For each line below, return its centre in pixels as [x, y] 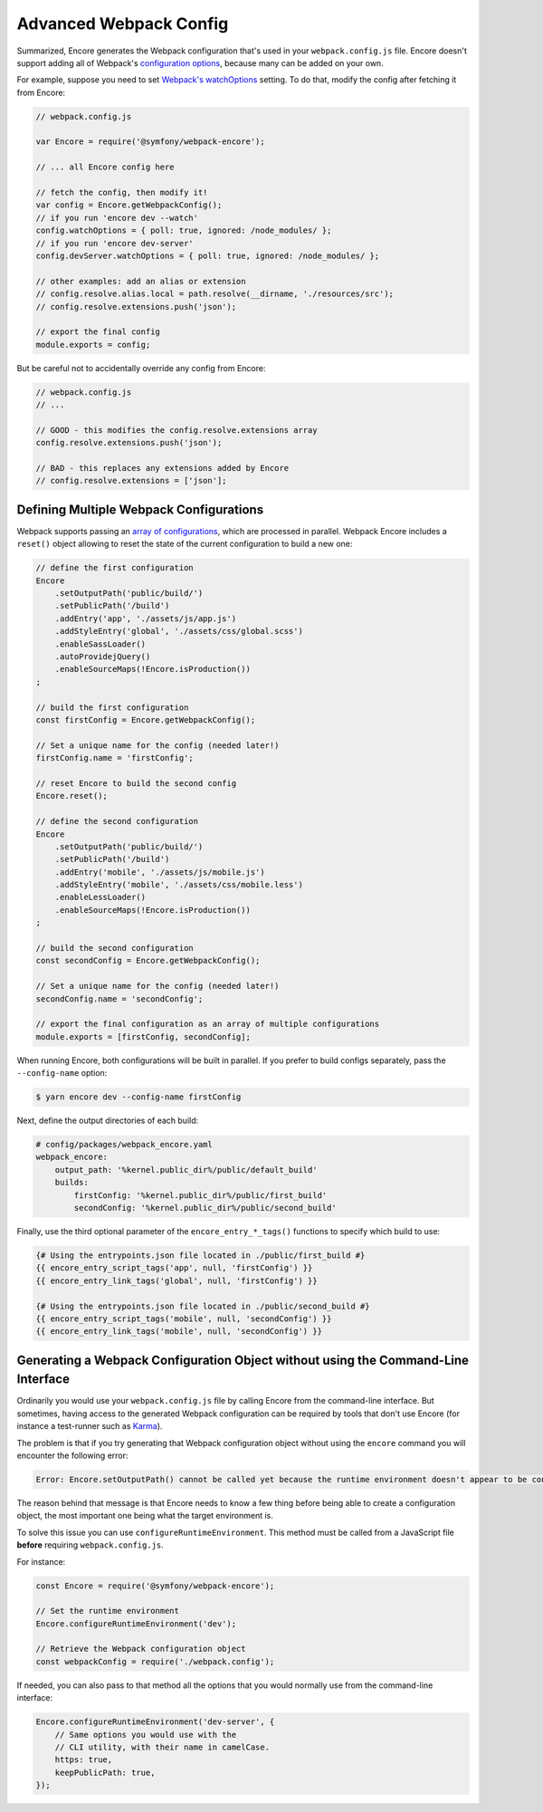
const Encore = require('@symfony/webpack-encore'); [155, 1586]
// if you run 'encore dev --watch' [117, 218]
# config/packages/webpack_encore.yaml [124, 1145]
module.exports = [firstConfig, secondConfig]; [143, 1036]
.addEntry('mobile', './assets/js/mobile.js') [160, 872]
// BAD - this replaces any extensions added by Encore [162, 468]
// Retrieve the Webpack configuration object [141, 1649]
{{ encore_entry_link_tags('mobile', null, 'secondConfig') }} [179, 1332]
